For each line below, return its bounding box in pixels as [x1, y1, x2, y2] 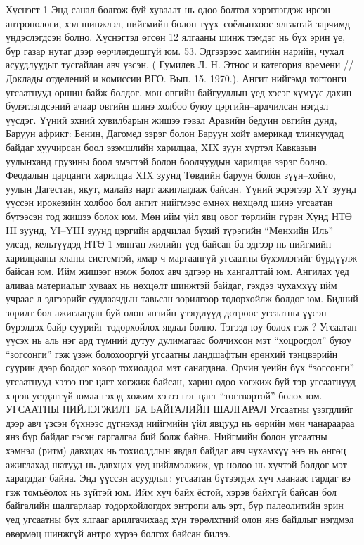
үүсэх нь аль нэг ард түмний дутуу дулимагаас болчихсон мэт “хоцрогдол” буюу [6, 333, 352, 347]
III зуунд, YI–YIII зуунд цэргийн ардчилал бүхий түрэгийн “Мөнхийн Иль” [6, 222, 334, 237]
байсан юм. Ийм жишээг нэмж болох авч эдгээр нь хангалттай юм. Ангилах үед [6, 264, 349, 278]
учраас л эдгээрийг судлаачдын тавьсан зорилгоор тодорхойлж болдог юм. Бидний [6, 291, 358, 306]
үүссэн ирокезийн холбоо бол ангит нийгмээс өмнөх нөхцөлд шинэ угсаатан [6, 195, 333, 210]
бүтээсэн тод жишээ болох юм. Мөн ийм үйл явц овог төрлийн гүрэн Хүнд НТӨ [6, 208, 352, 223]
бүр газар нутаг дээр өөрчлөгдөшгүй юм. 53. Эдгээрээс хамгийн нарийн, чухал [6, 43, 344, 58]
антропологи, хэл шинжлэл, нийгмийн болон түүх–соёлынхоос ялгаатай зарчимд [6, 15, 351, 30]
